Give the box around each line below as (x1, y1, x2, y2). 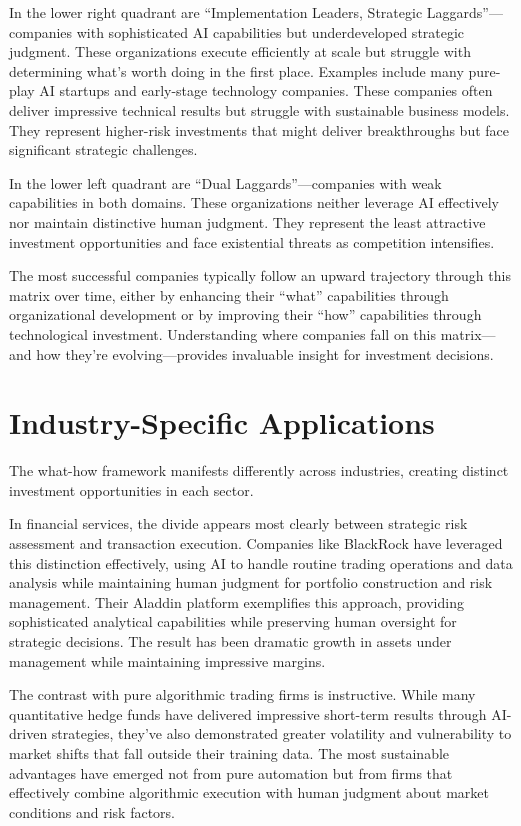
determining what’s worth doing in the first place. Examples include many (9, 60, 464, 81)
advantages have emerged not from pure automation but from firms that (9, 762, 453, 783)
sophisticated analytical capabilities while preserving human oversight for (9, 611, 457, 632)
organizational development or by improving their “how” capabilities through (9, 304, 482, 325)
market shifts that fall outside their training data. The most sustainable (9, 742, 450, 763)
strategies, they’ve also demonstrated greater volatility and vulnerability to (51, 723, 512, 744)
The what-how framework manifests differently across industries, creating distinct (9, 460, 509, 481)
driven (9, 723, 48, 744)
